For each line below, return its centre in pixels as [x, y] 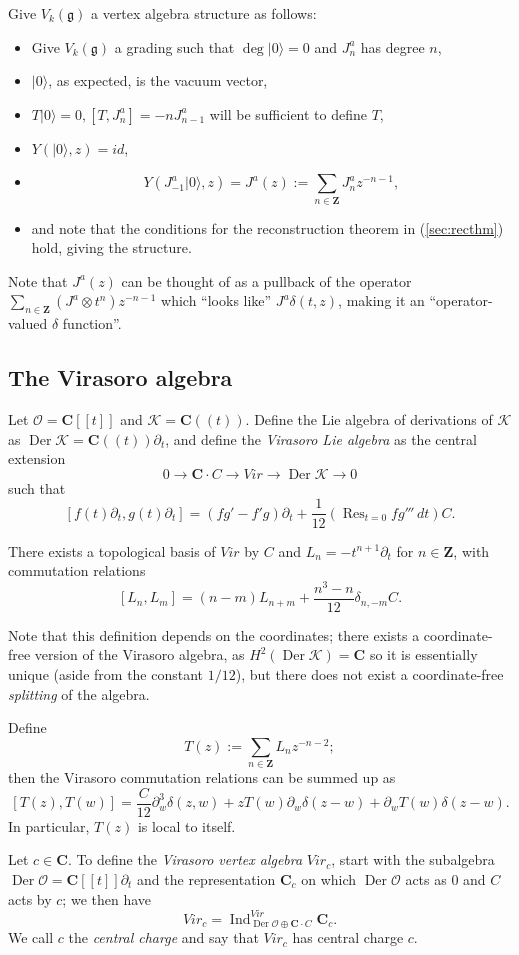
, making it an [381, 300]
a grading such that [174, 46]
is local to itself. [186, 825]
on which [329, 878]
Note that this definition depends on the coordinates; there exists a [214, 634]
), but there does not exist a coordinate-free [369, 674]
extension [37, 458]
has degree [392, 46]
